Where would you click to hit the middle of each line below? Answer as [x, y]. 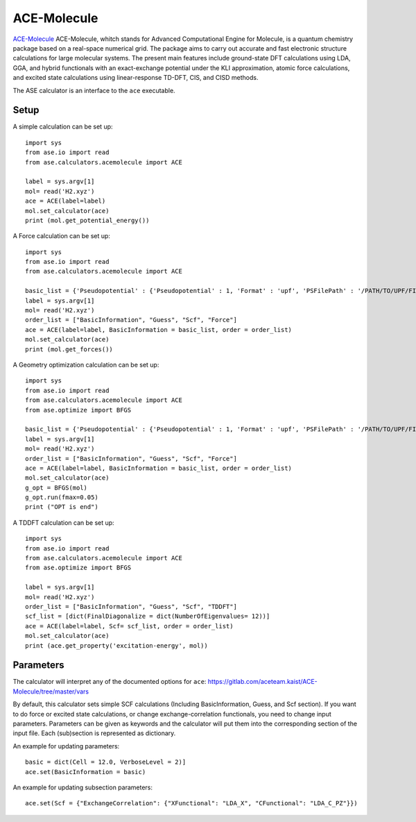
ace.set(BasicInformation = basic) [86, 772]
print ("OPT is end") [62, 507]
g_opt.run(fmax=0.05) [62, 497]
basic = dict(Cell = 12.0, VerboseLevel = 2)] [106, 762]
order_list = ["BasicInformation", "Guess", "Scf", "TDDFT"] [131, 606]
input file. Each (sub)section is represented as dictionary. [94, 733]
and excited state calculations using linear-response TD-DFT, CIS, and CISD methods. [136, 78]
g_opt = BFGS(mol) [57, 487]
